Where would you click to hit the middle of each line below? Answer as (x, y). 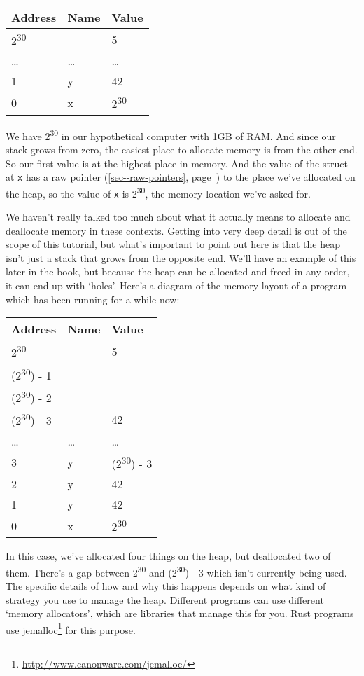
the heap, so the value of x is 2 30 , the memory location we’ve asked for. (158, 192)
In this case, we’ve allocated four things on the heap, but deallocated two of (168, 556)
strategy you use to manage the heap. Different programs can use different (165, 599)
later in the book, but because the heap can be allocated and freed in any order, (178, 271)
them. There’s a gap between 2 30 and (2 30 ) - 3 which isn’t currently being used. (176, 571)
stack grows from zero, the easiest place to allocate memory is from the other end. (182, 149)
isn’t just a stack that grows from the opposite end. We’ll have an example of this (181, 257)
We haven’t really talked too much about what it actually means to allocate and (178, 217)
